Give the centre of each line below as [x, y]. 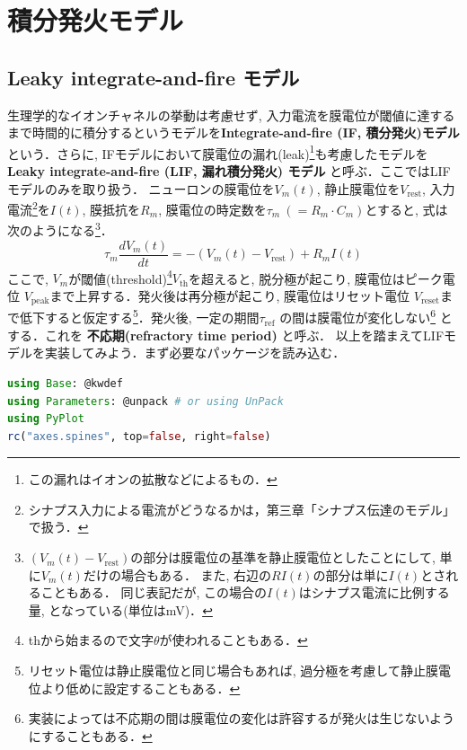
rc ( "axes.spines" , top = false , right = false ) [139, 436]
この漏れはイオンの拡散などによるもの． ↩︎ [153, 479]
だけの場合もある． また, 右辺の [177, 574]
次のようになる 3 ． [60, 229]
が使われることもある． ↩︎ [233, 640]
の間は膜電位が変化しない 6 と [366, 316]
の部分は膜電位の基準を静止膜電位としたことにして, [283, 557]
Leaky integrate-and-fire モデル [154, 77]
